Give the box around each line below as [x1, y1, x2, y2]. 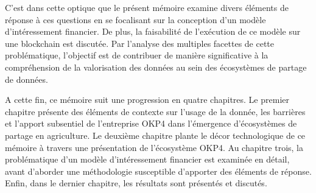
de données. [5, 72, 48, 85]
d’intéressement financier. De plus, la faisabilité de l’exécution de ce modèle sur [5, 25, 301, 38]
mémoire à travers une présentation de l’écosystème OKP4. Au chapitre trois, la [5, 141, 303, 153]
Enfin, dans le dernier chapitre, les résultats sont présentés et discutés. [5, 177, 267, 189]
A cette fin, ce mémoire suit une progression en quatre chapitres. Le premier [5, 93, 289, 106]
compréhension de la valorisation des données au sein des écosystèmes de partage [5, 60, 307, 73]
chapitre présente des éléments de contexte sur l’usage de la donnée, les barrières [5, 105, 306, 118]
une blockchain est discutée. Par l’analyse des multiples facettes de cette [5, 37, 275, 49]
